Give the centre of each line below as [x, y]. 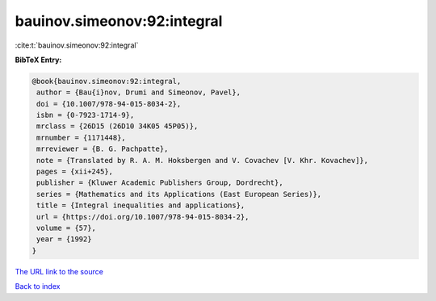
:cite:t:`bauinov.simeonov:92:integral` [77, 45]
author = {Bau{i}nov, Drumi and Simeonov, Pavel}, [139, 92]
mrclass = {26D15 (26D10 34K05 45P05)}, [117, 126]
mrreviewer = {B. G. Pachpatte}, [103, 149]
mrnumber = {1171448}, [82, 138]
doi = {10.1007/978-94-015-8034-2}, [109, 104]
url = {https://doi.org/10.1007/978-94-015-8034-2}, [143, 217]
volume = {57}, [67, 228]
